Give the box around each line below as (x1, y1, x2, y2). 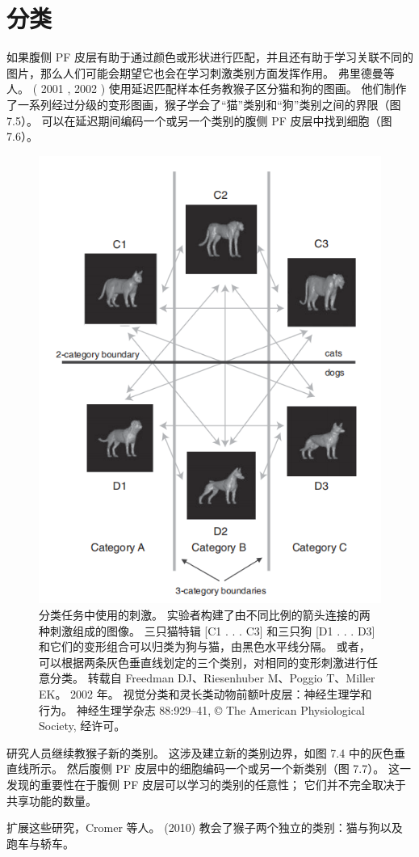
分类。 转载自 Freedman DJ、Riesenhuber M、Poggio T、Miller (49, 669, 375, 686)
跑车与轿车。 (6, 834, 74, 851)
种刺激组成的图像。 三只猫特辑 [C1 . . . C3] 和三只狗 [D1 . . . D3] (39, 622, 375, 639)
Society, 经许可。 (39, 717, 126, 734)
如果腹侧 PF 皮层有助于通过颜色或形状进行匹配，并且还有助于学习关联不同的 (6, 49, 413, 65)
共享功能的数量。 (6, 792, 97, 808)
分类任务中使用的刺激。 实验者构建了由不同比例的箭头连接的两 (39, 606, 371, 623)
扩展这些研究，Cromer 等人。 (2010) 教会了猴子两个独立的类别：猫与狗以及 (6, 819, 403, 836)
